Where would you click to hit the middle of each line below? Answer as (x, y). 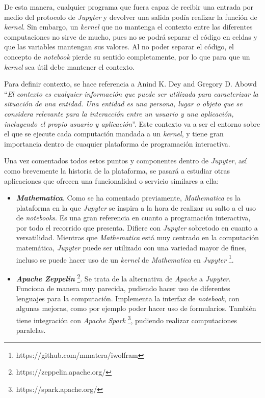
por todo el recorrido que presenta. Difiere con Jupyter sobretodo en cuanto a (137, 227)
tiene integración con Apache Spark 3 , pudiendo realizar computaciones (127, 319)
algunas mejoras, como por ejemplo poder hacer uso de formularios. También (136, 308)
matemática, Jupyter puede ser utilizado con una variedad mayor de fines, (131, 248)
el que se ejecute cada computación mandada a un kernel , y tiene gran (114, 134)
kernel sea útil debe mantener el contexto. (70, 66)
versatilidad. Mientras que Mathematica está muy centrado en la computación (137, 237)
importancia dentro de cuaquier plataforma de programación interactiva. (117, 143)
